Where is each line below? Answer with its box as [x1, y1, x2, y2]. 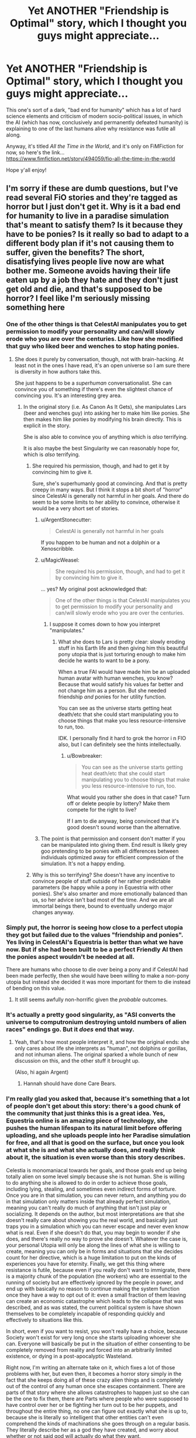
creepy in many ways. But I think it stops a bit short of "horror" [32, 486, 183, 493]
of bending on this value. [6, 984, 66, 992]
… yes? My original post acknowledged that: [40, 585, 147, 592]
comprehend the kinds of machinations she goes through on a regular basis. [6, 1420, 190, 1427]
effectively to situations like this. [6, 1316, 84, 1323]
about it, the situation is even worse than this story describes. [6, 1154, 185, 1162]
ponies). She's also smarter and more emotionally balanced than [32, 890, 188, 897]
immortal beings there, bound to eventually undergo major [32, 902, 173, 910]
